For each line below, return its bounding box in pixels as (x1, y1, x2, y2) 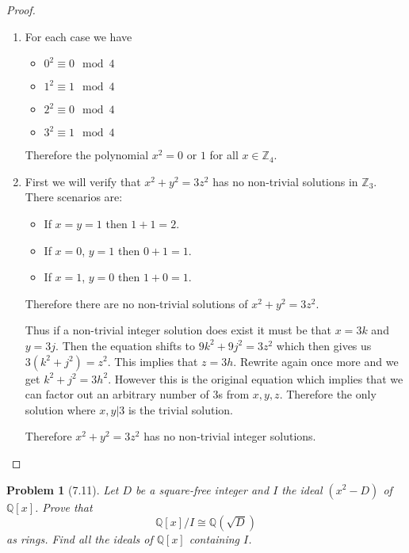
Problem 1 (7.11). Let (6, 481, 119, 498)
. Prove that (35, 498, 93, 515)
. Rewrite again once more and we (233, 353, 399, 369)
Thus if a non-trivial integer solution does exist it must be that (25, 322, 332, 338)
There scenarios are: (25, 189, 123, 205)
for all (209, 147, 239, 163)
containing (189, 531, 240, 547)
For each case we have (25, 28, 132, 44)
